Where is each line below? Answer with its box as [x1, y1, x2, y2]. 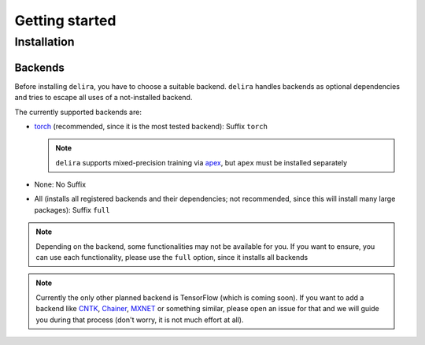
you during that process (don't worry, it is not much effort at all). [35, 315, 244, 325]
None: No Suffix [34, 180, 87, 189]
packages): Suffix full [34, 205, 110, 214]
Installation [14, 35, 75, 49]
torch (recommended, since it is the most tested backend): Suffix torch [34, 121, 268, 131]
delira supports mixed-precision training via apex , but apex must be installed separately [55, 158, 348, 167]
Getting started [14, 12, 116, 29]
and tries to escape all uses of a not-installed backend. [14, 93, 193, 102]
